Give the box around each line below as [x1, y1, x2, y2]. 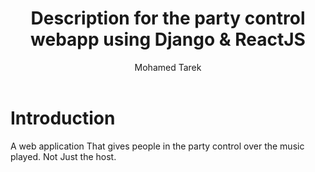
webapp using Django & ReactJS [30, 28, 306, 51]
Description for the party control [30, 7, 306, 30]
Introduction [10, 107, 116, 129]
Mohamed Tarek [134, 61, 202, 73]
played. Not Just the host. [10, 150, 117, 162]
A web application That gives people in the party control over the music [10, 140, 305, 152]
